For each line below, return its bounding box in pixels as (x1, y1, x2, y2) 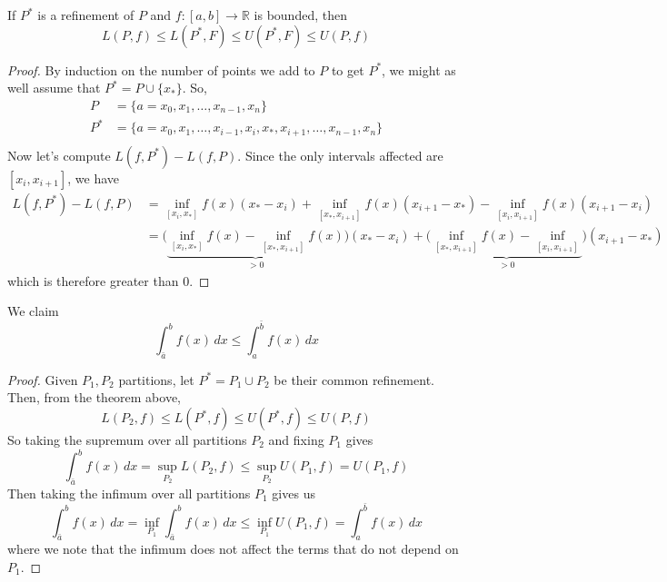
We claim (7, 301, 59, 321)
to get (331, 60, 364, 79)
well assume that (7, 78, 101, 97)
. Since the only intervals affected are (237, 145, 443, 164)
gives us (272, 483, 315, 502)
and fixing (268, 430, 324, 449)
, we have (67, 168, 119, 187)
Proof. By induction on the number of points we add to (7, 60, 315, 79)
